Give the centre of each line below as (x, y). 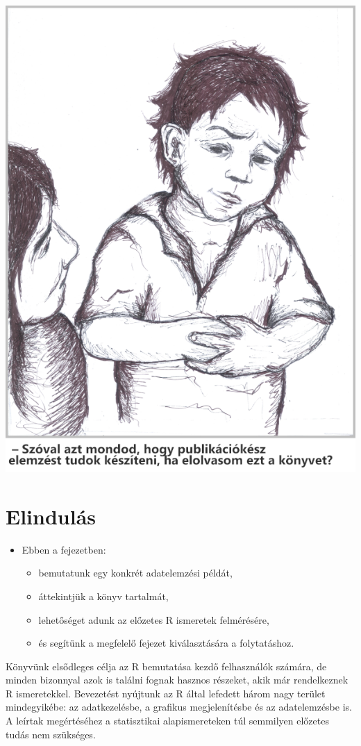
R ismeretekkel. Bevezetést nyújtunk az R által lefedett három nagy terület (166, 693)
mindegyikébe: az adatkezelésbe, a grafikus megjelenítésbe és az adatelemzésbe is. (179, 707)
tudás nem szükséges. (51, 734)
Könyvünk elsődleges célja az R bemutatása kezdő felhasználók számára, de (166, 666)
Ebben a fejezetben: (64, 549)
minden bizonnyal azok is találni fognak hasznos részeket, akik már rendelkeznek (177, 680)
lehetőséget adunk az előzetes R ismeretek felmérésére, (154, 619)
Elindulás (51, 516)
